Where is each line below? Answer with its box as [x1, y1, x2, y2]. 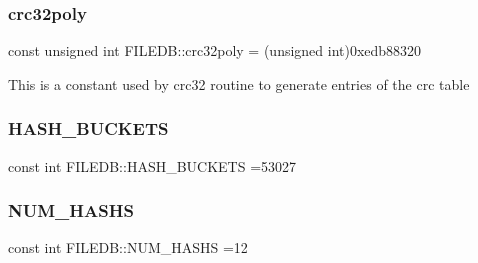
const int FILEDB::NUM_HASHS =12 [8, 237, 248, 258]
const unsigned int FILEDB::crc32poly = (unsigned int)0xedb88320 [8, 40, 422, 61]
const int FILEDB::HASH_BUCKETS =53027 [8, 155, 297, 176]
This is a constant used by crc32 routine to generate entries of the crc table [8, 73, 470, 94]
